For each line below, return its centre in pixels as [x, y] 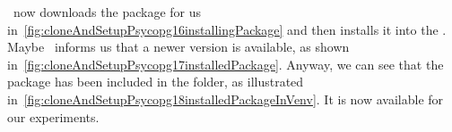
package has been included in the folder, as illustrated [156, 82]
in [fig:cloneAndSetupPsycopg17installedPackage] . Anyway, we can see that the [226, 64]
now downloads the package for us [107, 12]
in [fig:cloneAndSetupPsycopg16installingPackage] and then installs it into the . [227, 29]
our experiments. [53, 116]
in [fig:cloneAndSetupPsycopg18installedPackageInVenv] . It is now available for [226, 99]
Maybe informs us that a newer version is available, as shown [178, 47]
